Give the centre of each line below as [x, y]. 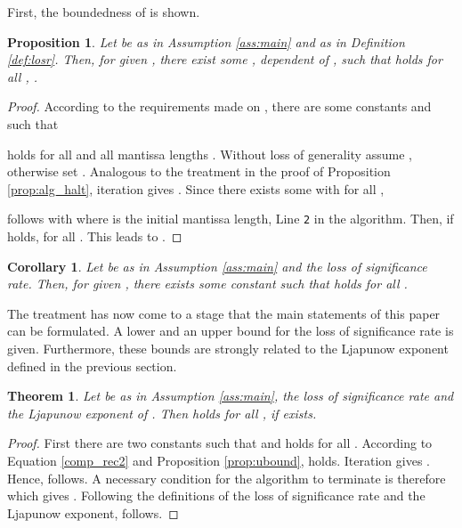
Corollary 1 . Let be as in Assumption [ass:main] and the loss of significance [217, 266]
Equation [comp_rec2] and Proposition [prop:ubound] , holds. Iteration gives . [219, 460]
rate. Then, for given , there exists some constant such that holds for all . [207, 284]
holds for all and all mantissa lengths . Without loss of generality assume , [210, 154]
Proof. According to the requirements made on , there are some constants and [219, 106]
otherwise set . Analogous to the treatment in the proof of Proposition [199, 171]
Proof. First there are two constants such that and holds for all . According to [220, 443]
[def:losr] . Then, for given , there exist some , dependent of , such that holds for [225, 59]
